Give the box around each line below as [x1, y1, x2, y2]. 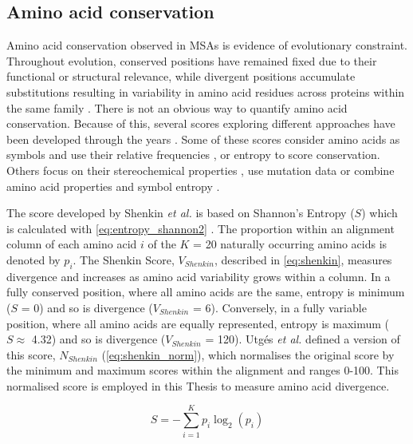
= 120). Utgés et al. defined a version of [205, 331, 400, 347]
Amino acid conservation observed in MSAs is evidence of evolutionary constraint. [6, 37, 407, 54]
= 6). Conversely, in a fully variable [192, 299, 367, 315]
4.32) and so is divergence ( [31, 331, 166, 347]
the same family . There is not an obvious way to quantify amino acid [6, 99, 348, 116]
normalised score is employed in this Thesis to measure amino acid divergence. [6, 377, 390, 394]
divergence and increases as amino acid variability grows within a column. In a [6, 268, 391, 284]
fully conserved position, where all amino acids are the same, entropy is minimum [6, 283, 405, 300]
